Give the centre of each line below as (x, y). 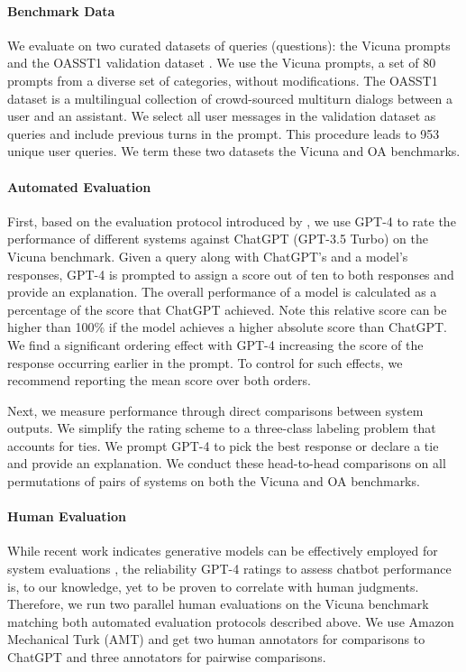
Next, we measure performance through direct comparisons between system (215, 410)
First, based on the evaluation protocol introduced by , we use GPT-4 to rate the (232, 221)
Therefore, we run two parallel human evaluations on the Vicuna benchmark (218, 604)
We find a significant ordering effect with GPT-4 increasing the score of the (215, 344)
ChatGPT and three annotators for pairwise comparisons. (167, 657)
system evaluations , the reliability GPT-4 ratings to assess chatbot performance (229, 569)
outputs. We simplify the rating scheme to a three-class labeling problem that (222, 428)
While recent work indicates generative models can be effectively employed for (223, 551)
